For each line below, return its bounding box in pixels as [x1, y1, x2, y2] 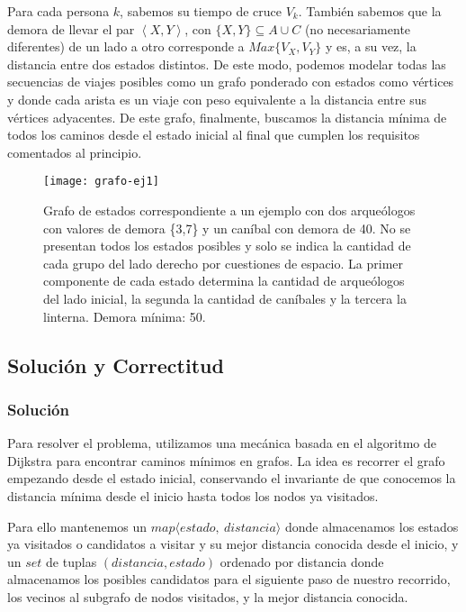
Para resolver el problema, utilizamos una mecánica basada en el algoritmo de [7, 434, 436, 452]
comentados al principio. [7, 142, 142, 161]
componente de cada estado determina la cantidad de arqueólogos [43, 271, 405, 290]
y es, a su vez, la [325, 37, 417, 56]
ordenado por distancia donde [220, 552, 384, 571]
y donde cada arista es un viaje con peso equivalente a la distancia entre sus [7, 89, 427, 108]
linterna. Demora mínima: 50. [43, 306, 206, 325]
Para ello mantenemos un [7, 516, 148, 535]
